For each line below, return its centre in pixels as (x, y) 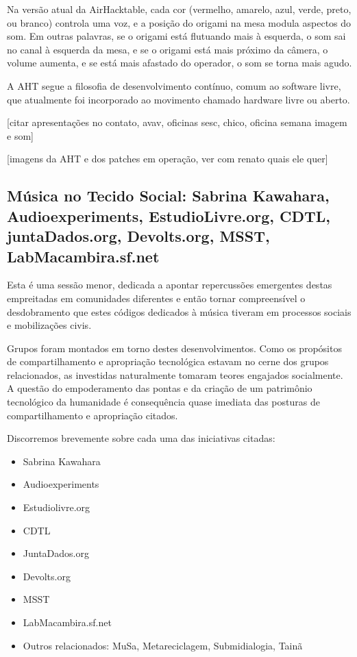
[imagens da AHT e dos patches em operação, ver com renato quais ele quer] (168, 159)
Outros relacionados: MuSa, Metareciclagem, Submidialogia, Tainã (163, 645)
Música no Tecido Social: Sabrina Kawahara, (168, 196)
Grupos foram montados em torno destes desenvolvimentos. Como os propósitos (174, 348)
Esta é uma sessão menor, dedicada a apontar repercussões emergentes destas (170, 285)
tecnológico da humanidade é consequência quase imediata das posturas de (163, 402)
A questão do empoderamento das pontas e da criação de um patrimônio (160, 388)
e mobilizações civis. (49, 325)
